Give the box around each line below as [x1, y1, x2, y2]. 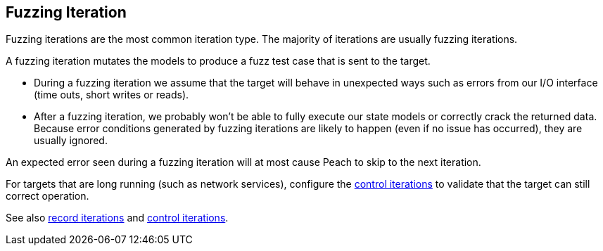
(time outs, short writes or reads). [34, 89, 189, 101]
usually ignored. [34, 134, 108, 147]
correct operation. [6, 190, 89, 202]
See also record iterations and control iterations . [6, 212, 229, 224]
